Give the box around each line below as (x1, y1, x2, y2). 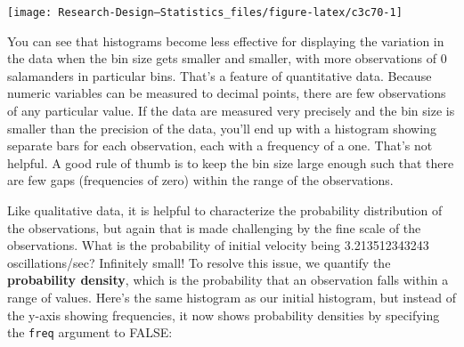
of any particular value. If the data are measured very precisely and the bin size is (7, 101, 455, 120)
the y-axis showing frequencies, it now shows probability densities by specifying (7, 305, 440, 324)
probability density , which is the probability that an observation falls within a (7, 270, 449, 289)
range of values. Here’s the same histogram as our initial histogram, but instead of (7, 287, 456, 306)
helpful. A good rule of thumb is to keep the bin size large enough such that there (7, 153, 454, 172)
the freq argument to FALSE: (7, 323, 173, 342)
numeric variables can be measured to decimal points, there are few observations (7, 84, 446, 102)
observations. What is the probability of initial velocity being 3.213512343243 (7, 236, 429, 254)
